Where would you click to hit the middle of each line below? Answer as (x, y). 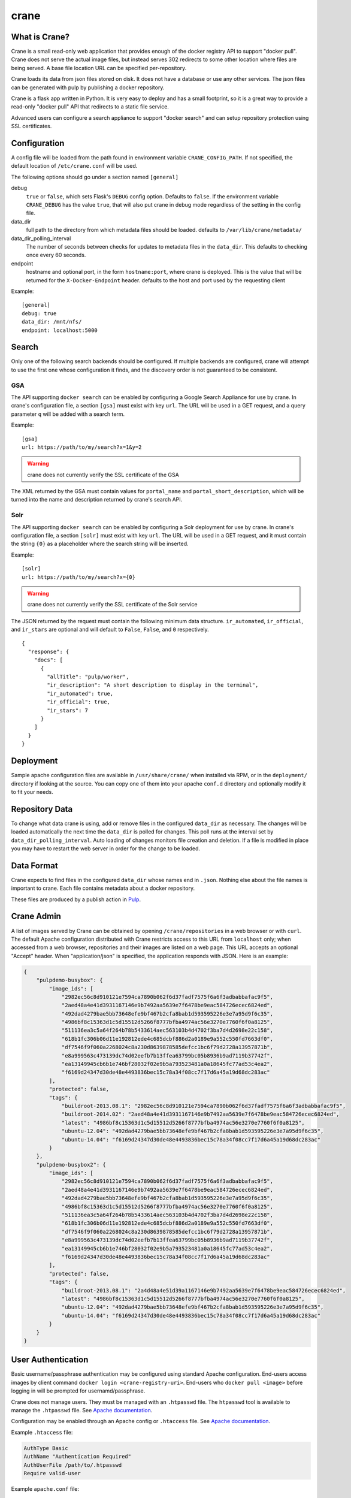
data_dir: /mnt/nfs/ (52, 322)
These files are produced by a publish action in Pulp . (76, 899)
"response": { (49, 651)
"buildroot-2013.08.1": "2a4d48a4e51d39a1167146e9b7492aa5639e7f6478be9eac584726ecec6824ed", (204, 1290)
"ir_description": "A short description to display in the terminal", (153, 685)
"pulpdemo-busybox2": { (71, 1165)
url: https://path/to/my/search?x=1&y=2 (82, 447)
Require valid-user (52, 1473)
